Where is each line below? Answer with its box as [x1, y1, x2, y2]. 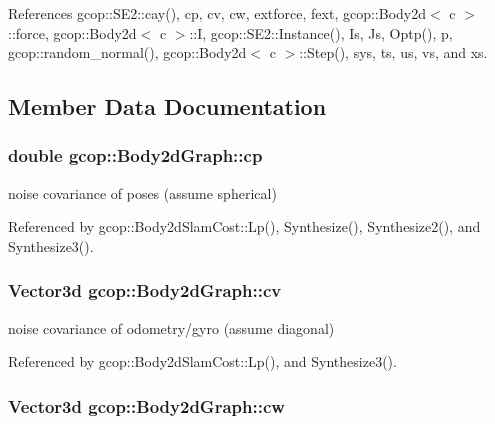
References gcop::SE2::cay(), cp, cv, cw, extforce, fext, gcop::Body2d [8, 3, 427, 23]
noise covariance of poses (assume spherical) [8, 182, 277, 203]
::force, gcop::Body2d [8, 22, 137, 43]
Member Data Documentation [8, 91, 327, 122]
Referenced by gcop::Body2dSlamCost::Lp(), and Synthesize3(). [8, 351, 397, 372]
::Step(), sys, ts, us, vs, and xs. [299, 42, 488, 63]
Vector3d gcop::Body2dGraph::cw [8, 393, 285, 418]
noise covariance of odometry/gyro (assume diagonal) [8, 317, 335, 338]
